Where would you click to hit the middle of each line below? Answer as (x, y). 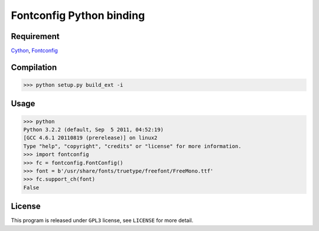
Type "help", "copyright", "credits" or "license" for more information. (132, 146)
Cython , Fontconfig (35, 51)
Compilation (34, 67)
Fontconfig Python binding (78, 15)
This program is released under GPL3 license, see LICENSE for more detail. (102, 220)
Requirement (35, 36)
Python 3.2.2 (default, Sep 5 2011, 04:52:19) (93, 130)
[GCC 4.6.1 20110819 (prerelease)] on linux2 (90, 138)
